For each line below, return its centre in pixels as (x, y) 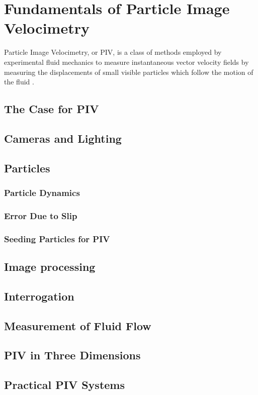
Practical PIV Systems (64, 385)
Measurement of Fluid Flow (78, 325)
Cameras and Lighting (63, 138)
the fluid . (19, 82)
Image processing (50, 266)
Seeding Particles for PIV (57, 238)
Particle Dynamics (42, 192)
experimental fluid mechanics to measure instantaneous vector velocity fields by (126, 62)
